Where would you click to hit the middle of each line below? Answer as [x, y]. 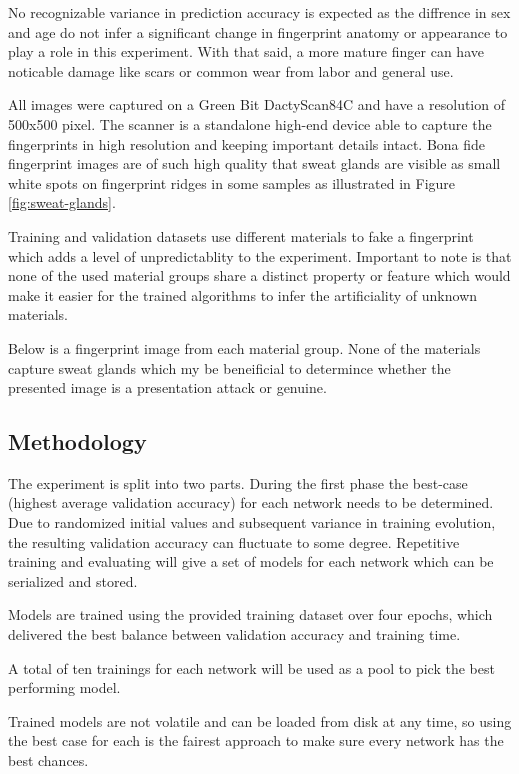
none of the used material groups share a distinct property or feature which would [259, 275]
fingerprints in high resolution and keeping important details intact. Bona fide [247, 143]
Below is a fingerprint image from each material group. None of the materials [244, 347]
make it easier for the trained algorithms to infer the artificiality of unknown [243, 294]
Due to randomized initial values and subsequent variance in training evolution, [252, 522]
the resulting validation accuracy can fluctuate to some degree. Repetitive [234, 541]
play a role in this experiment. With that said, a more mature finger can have [246, 51]
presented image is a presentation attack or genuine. [167, 387]
